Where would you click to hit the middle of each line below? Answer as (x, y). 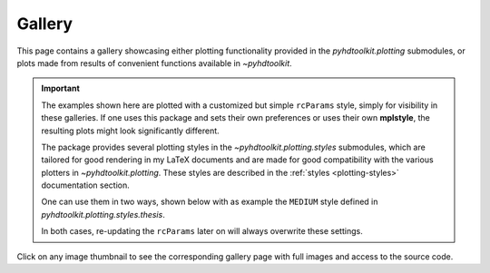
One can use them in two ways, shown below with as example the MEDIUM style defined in (210, 202)
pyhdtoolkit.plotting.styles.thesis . (103, 214)
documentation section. (86, 185)
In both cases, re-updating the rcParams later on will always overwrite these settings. (202, 231)
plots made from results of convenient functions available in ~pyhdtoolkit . (154, 63)
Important (61, 88)
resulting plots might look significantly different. (130, 131)
